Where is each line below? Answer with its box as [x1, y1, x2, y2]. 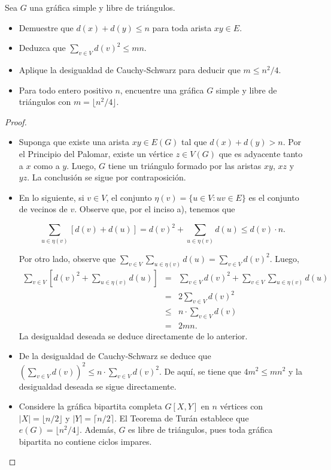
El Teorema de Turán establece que [119, 411, 249, 424]
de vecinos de [19, 203, 68, 215]
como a [34, 159, 60, 171]
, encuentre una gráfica [120, 83, 204, 96]
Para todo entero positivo [19, 83, 113, 96]
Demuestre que [19, 21, 74, 34]
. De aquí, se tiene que [159, 364, 241, 377]
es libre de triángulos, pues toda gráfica [128, 423, 273, 436]
